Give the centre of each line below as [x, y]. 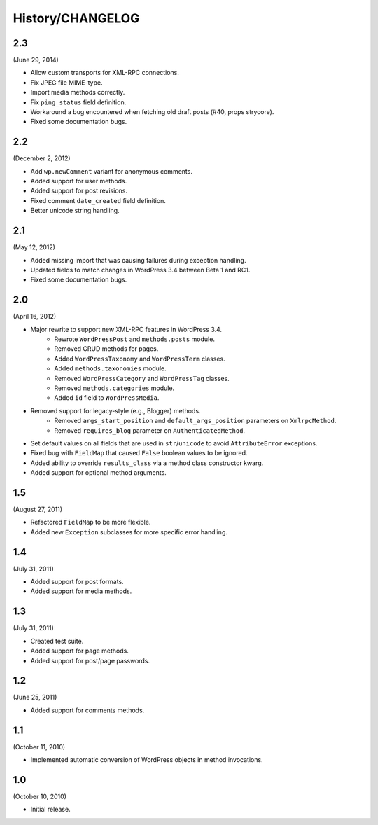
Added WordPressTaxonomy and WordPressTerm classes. [140, 359]
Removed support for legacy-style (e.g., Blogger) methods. [115, 410]
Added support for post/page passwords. [90, 660]
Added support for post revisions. [79, 191]
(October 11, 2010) [39, 747]
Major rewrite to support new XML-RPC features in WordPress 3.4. [126, 329]
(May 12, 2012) [34, 247]
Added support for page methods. [79, 651]
